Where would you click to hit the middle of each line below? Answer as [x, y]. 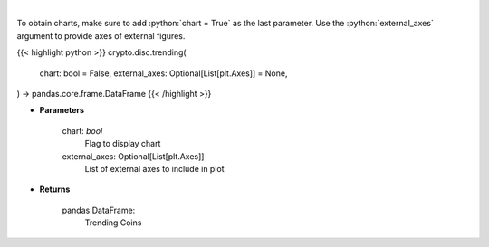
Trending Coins [113, 223]
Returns [55, 189]
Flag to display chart [123, 144]
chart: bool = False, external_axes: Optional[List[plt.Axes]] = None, [163, 73]
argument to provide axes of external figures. [101, 35]
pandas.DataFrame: [99, 210]
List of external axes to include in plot [155, 168]
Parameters [62, 110]
